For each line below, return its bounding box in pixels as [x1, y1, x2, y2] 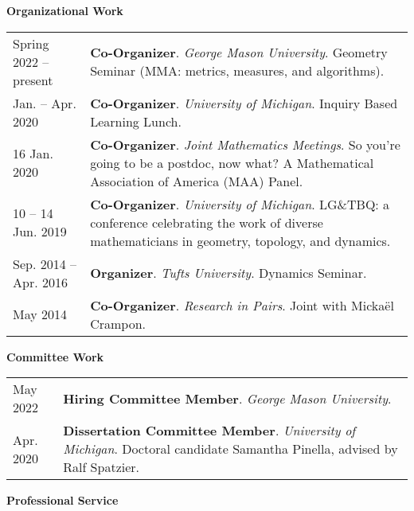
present [13, 70, 53, 89]
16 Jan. [13, 144, 53, 163]
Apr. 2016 [13, 272, 68, 291]
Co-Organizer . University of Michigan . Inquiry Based [90, 93, 398, 112]
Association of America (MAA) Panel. [90, 171, 303, 190]
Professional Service [6, 492, 119, 509]
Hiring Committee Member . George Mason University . [63, 388, 392, 408]
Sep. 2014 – [13, 254, 77, 273]
